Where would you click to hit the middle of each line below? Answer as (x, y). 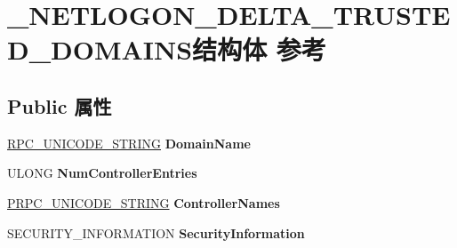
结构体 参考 (259, 49)
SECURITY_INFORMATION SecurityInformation (156, 232)
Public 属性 (60, 105)
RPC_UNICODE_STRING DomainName (129, 143)
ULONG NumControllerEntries (102, 173)
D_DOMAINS (100, 49)
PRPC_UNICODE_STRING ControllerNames (144, 202)
